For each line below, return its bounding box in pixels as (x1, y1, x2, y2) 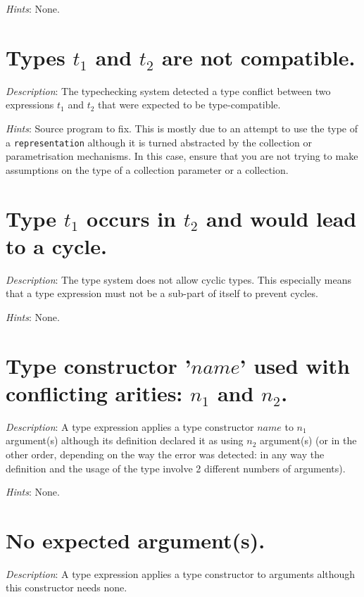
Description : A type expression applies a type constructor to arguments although (6, 566, 356, 581)
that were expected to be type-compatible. (98, 97, 281, 112)
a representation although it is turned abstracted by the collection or (6, 134, 312, 149)
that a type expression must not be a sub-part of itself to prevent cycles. (6, 286, 318, 301)
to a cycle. (6, 231, 107, 260)
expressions (6, 97, 54, 112)
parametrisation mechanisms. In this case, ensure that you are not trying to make (6, 149, 358, 163)
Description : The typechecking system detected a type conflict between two (6, 83, 331, 98)
